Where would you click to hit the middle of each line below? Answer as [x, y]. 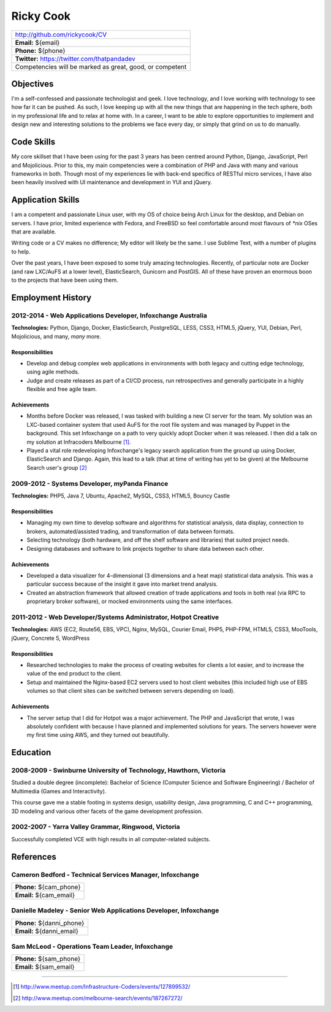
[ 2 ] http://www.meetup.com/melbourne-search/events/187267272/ [98, 998]
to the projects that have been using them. [65, 280]
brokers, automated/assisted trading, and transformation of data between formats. [131, 531]
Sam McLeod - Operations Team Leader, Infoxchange [92, 947]
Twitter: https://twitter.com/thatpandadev [75, 58]
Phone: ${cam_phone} [48, 887]
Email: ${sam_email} [45, 967]
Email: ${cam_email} [45, 895]
